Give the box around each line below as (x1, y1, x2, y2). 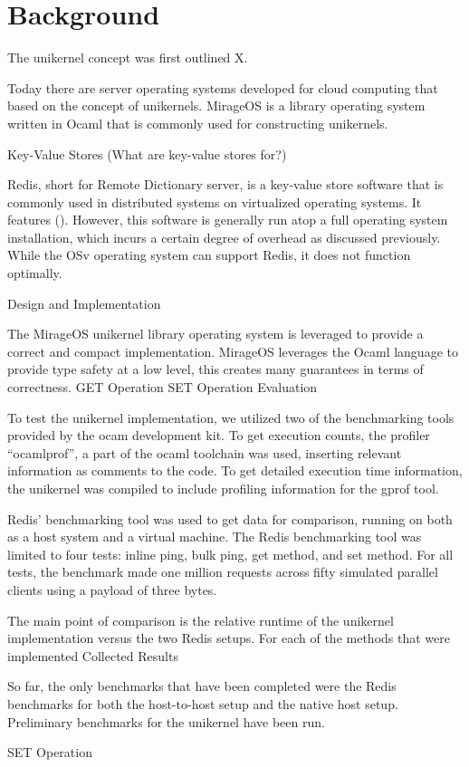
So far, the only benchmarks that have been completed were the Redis (7, 676, 397, 695)
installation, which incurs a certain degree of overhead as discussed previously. (7, 227, 441, 246)
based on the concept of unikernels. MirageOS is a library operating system (7, 96, 426, 115)
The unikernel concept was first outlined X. (7, 48, 248, 67)
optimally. (7, 264, 62, 283)
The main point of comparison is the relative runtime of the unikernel (7, 610, 394, 629)
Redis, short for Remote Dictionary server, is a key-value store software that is (7, 175, 444, 194)
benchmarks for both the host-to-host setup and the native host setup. (7, 694, 398, 713)
